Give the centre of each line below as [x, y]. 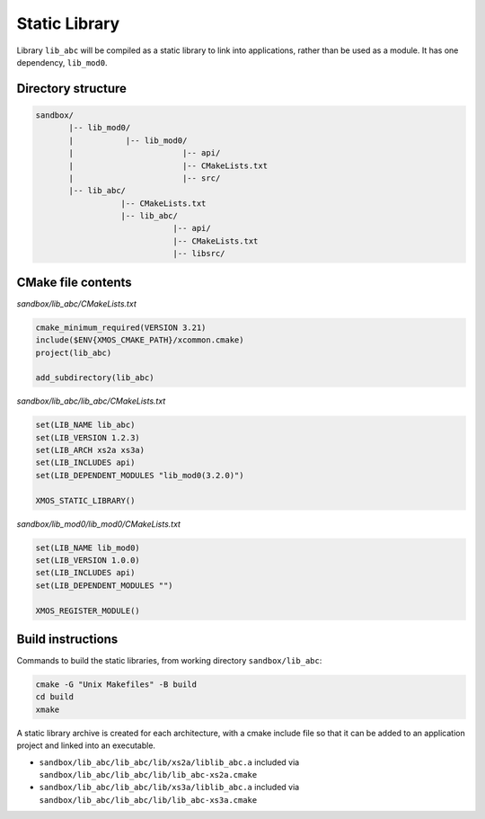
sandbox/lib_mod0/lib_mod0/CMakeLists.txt [99, 524]
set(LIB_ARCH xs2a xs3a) [90, 450]
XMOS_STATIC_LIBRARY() [85, 500]
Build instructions [67, 639]
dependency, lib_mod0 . [62, 62]
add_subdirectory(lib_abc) [95, 378]
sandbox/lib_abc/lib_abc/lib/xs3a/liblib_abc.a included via [169, 788]
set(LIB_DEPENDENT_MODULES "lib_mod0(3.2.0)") [140, 475]
